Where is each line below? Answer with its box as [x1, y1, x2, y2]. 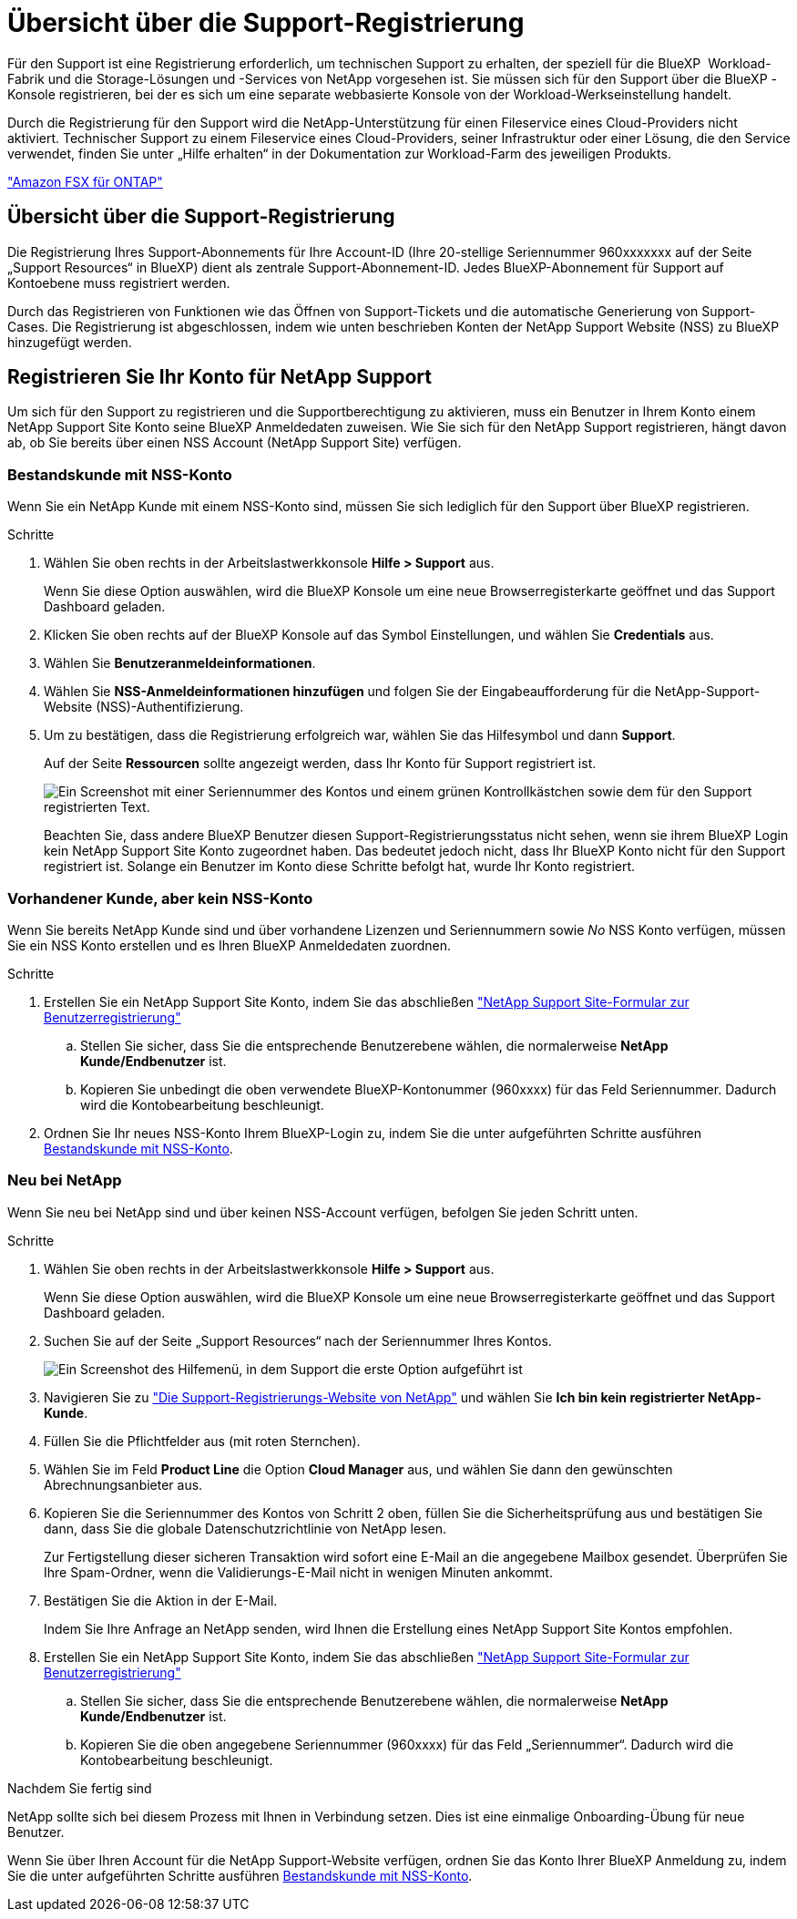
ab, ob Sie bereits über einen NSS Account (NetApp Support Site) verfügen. [7, 435, 462, 451]
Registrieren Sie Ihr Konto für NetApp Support [7, 365, 432, 389]
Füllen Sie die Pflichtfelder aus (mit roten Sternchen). [44, 1432, 361, 1449]
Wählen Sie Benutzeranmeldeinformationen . [44, 655, 316, 672]
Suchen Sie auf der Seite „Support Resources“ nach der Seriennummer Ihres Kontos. [44, 1332, 552, 1349]
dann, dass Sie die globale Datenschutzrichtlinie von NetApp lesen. [44, 1520, 446, 1536]
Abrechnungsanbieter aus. [44, 1476, 203, 1493]
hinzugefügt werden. [7, 334, 132, 350]
